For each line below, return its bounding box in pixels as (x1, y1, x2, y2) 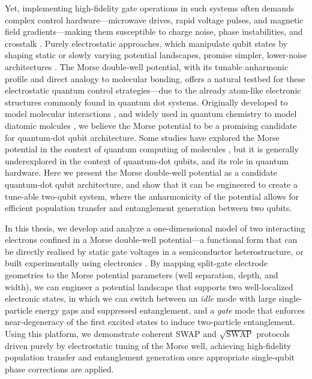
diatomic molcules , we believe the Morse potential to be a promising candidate (5, 119, 297, 131)
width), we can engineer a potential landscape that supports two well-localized (5, 280, 293, 293)
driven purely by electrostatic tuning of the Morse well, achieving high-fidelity (5, 339, 292, 351)
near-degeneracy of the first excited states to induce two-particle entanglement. (5, 315, 295, 328)
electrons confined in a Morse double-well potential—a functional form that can (5, 233, 298, 246)
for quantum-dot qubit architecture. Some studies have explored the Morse (5, 131, 280, 143)
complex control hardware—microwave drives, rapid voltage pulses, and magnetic (5, 13, 304, 26)
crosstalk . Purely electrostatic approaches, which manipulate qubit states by (5, 37, 287, 49)
